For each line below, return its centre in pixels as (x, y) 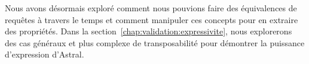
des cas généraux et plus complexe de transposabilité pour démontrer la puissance (155, 42)
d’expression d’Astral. (45, 54)
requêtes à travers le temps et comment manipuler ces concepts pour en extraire (152, 19)
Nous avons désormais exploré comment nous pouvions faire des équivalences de (151, 8)
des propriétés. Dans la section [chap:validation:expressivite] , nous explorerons (149, 31)
